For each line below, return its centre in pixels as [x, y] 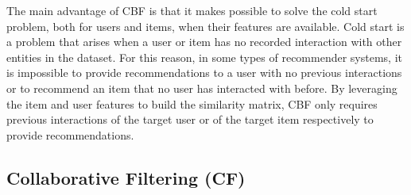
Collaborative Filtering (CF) [126, 177]
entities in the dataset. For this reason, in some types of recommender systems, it [204, 57]
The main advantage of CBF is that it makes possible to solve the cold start [192, 10]
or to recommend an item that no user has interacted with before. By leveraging [202, 88]
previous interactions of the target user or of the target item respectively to [190, 119]
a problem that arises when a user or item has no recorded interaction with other [204, 42]
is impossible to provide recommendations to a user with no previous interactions [204, 73]
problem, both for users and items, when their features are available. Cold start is [205, 26]
